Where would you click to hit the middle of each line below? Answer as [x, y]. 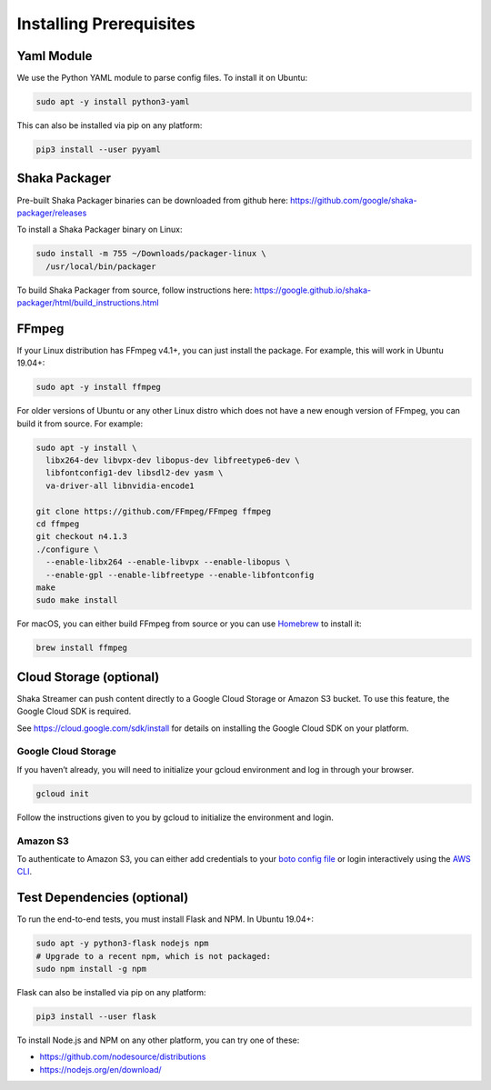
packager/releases [52, 213]
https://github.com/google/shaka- [353, 200]
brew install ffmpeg [81, 648]
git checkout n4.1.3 [81, 537]
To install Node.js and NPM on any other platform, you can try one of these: [158, 1040]
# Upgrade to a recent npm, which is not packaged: [154, 956]
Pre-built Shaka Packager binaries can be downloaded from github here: [152, 200]
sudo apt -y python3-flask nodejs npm [122, 944]
